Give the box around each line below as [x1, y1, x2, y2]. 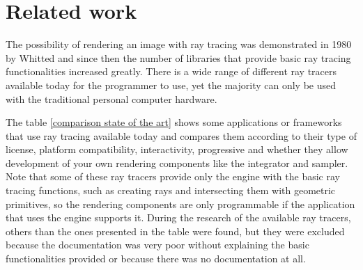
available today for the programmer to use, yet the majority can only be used [6, 77, 337, 92]
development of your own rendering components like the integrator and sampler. [6, 155, 348, 170]
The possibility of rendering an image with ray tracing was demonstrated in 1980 [6, 37, 352, 51]
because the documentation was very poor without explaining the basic [6, 237, 309, 252]
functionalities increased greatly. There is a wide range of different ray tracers [6, 64, 337, 79]
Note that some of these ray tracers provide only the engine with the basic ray [6, 169, 340, 184]
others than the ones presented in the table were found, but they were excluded [6, 223, 345, 238]
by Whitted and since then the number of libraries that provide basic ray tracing [6, 50, 351, 65]
